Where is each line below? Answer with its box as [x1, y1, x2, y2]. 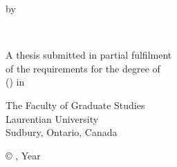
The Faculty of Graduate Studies [6, 97, 145, 112]
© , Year [6, 148, 41, 162]
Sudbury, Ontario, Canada [6, 125, 118, 139]
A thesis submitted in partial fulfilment [6, 48, 172, 62]
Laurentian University [6, 111, 99, 126]
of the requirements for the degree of [6, 61, 160, 75]
